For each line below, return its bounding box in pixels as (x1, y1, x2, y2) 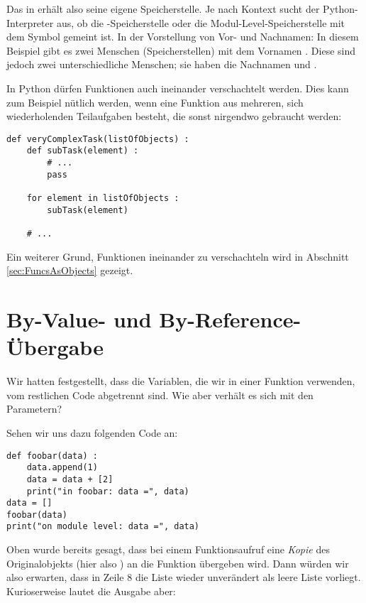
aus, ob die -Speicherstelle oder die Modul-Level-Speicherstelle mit (56, 15, 345, 30)
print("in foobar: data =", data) (26, 486, 189, 496)
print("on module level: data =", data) (6, 521, 200, 532)
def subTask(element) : (26, 146, 139, 156)
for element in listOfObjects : (26, 193, 179, 204)
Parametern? (6, 401, 62, 416)
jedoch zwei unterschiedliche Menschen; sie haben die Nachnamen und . (6, 57, 317, 72)
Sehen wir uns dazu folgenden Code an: (6, 425, 178, 440)
